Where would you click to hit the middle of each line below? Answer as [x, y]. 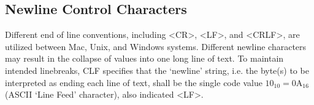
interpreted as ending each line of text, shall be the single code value [134, 82]
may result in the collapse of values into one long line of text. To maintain [144, 58]
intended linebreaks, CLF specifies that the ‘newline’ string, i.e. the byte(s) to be [157, 70]
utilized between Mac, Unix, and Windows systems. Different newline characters [156, 46]
